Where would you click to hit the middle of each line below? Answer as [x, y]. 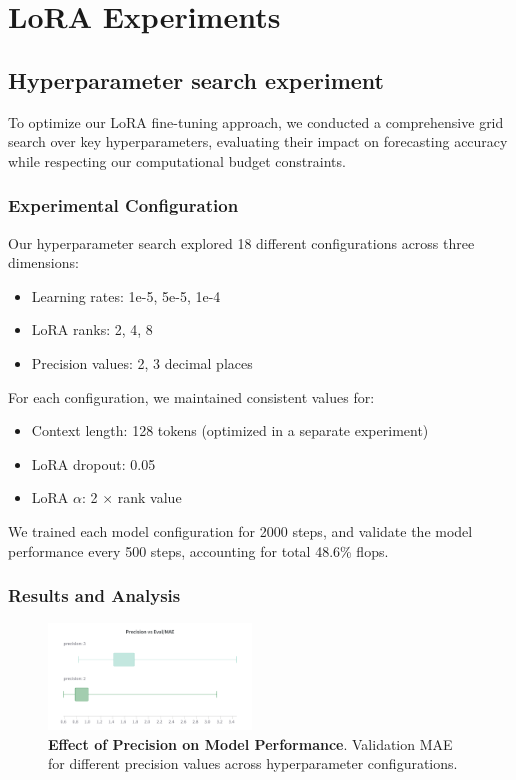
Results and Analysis [94, 595]
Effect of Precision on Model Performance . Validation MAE [250, 743]
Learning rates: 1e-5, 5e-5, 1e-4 [126, 295]
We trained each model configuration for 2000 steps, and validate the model [240, 530]
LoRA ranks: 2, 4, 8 [92, 329]
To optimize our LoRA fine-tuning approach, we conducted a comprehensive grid [256, 121]
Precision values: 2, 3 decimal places [142, 362]
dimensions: [43, 262]
